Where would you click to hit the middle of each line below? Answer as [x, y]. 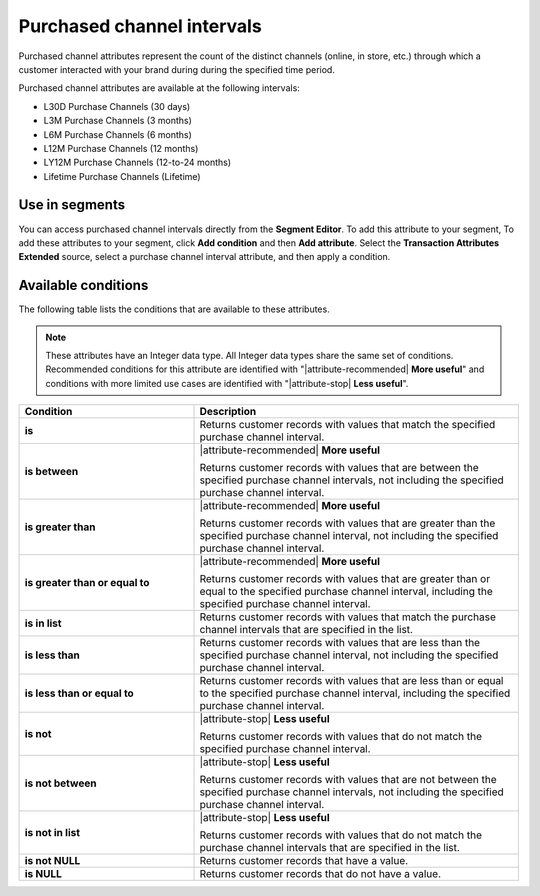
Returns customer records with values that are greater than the [347, 523]
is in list [43, 623]
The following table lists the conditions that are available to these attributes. [174, 309]
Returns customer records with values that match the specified [347, 425]
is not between [60, 783]
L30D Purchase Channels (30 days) [117, 106]
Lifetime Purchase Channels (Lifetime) [122, 176]
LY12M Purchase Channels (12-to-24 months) [137, 162]
